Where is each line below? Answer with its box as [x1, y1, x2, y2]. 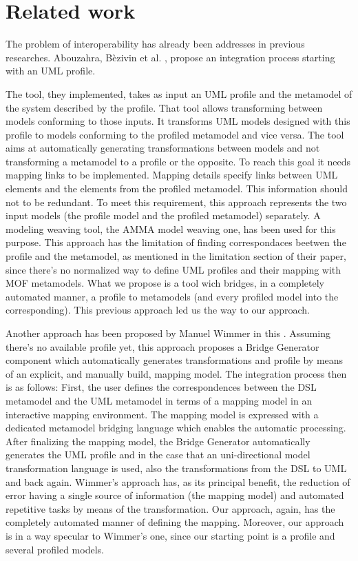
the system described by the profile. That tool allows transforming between [6, 100, 323, 114]
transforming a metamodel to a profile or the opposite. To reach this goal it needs [6, 154, 350, 168]
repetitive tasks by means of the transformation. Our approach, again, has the [6, 501, 335, 516]
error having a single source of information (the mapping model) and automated [6, 488, 344, 502]
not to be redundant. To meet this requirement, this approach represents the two [6, 194, 347, 209]
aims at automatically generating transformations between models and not [6, 141, 320, 155]
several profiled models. [6, 542, 104, 556]
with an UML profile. [6, 63, 96, 78]
